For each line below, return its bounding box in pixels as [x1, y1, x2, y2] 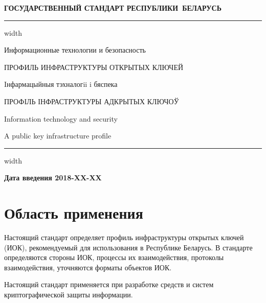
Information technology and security [4, 113, 118, 124]
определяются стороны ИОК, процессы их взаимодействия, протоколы [4, 252, 224, 263]
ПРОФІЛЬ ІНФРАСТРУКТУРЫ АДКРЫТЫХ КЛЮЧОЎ [4, 96, 179, 106]
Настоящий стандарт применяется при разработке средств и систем [4, 279, 214, 290]
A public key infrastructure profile [4, 130, 112, 141]
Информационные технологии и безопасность [4, 44, 146, 55]
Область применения [4, 202, 143, 223]
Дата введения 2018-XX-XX [4, 172, 102, 183]
